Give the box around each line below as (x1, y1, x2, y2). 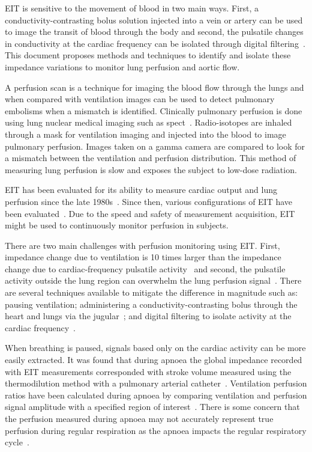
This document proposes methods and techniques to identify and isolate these (5, 49, 291, 61)
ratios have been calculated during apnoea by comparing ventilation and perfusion (5, 388, 307, 401)
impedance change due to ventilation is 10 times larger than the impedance (5, 251, 281, 263)
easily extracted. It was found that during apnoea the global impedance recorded (5, 353, 302, 366)
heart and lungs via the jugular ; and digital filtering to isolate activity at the (5, 310, 292, 322)
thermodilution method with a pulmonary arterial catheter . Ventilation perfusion (5, 377, 307, 389)
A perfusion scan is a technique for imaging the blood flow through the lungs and (5, 81, 304, 93)
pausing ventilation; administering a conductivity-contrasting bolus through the (5, 298, 298, 310)
